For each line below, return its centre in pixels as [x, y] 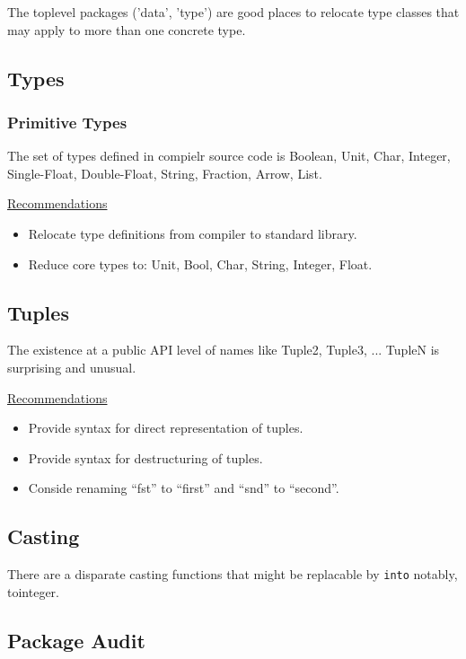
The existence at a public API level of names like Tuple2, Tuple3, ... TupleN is [224, 350]
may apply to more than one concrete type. [127, 29]
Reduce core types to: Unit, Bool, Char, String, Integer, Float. [200, 264]
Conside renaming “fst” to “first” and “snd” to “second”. [184, 488]
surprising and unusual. [72, 367]
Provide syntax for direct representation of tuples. [166, 428]
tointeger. [33, 591]
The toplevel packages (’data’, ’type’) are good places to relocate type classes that [233, 12]
